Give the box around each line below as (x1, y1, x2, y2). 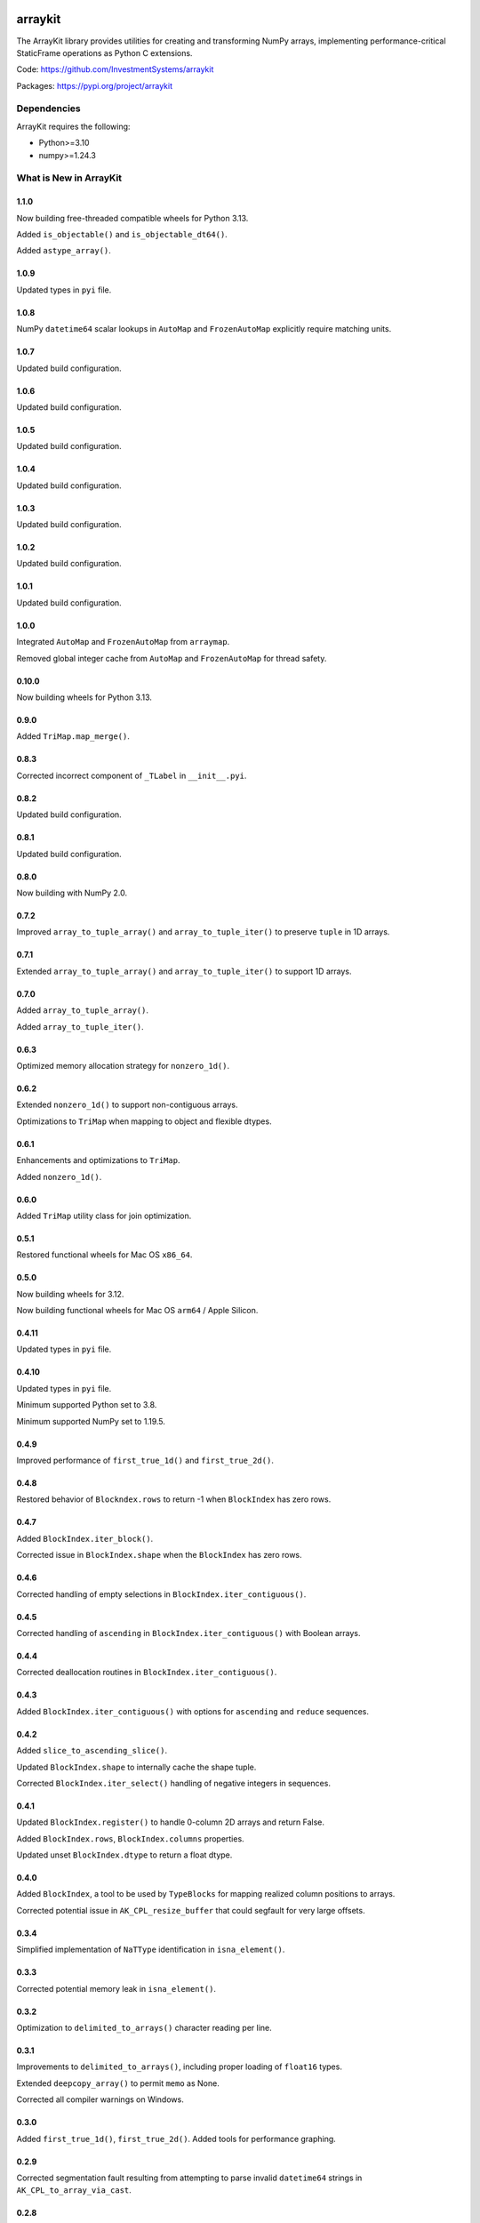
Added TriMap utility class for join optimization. (16, 1210, 192, 1221)
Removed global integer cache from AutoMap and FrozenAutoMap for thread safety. (16, 653, 327, 663)
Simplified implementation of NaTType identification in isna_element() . (16, 1944, 285, 1955)
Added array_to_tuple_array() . (16, 1005, 148, 1015)
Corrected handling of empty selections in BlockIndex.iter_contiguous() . (16, 1588, 307, 1600)
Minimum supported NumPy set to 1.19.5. (16, 1416, 166, 1426)
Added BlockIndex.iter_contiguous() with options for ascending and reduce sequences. (16, 1705, 369, 1716)
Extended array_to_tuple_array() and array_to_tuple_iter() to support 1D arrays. (16, 966, 352, 976)
